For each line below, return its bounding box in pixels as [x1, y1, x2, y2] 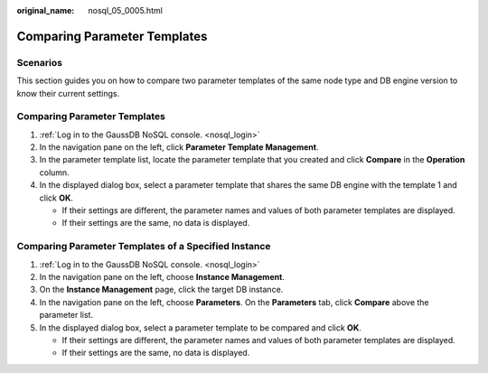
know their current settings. [16, 88, 120, 98]
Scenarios [16, 56, 63, 69]
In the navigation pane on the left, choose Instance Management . [39, 271, 285, 282]
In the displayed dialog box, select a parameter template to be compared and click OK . [39, 322, 361, 333]
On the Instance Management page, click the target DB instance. [39, 284, 284, 295]
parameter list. [39, 310, 94, 321]
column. [39, 167, 70, 178]
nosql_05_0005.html [88, 5, 163, 15]
